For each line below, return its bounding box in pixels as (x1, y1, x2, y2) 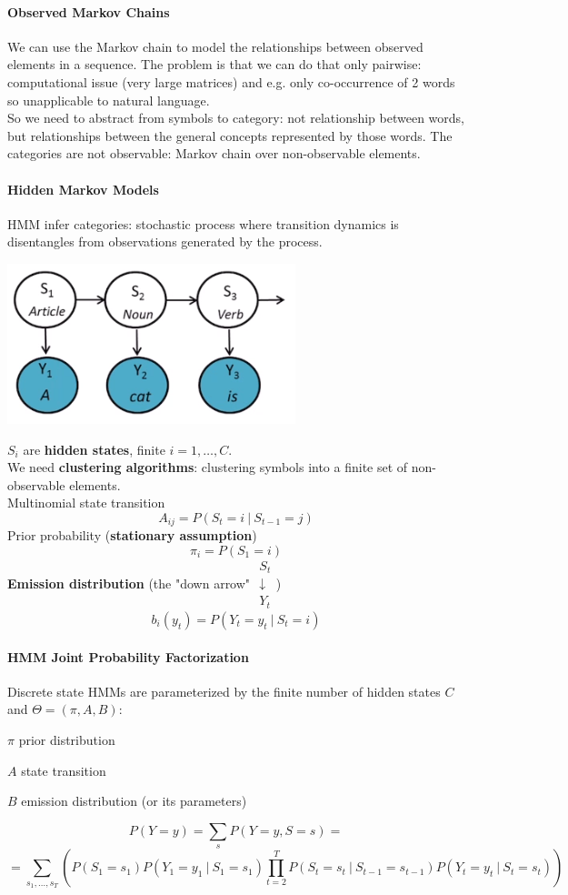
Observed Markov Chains (7, 2, 170, 21)
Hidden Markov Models (7, 179, 159, 198)
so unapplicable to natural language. (7, 90, 210, 109)
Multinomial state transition (7, 493, 165, 512)
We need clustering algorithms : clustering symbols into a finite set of (7, 458, 408, 477)
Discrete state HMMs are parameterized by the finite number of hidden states (7, 681, 441, 700)
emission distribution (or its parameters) (21, 791, 247, 810)
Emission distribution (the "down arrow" (7, 573, 251, 592)
